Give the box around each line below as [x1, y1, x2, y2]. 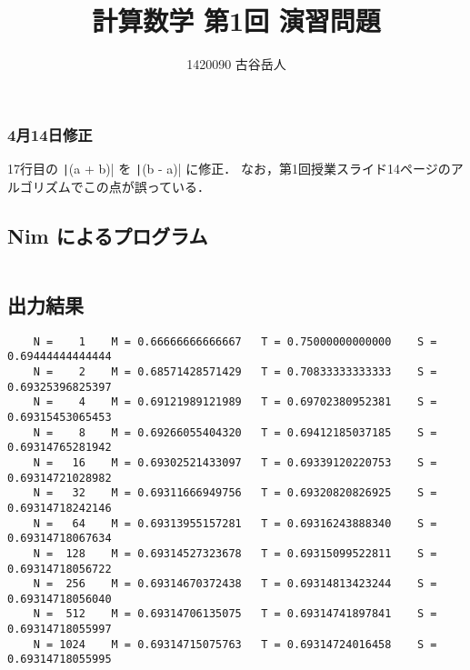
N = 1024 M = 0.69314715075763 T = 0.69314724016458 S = [33, 637, 437, 651]
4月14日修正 [7, 123, 93, 145]
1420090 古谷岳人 [186, 55, 286, 74]
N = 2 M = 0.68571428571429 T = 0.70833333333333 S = [33, 365, 437, 378]
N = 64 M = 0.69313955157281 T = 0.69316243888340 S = [33, 516, 437, 530]
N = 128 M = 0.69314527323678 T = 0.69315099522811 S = [33, 546, 437, 560]
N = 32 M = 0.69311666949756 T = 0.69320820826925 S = [33, 486, 437, 500]
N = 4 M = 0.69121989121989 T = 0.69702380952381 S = [33, 395, 437, 409]
